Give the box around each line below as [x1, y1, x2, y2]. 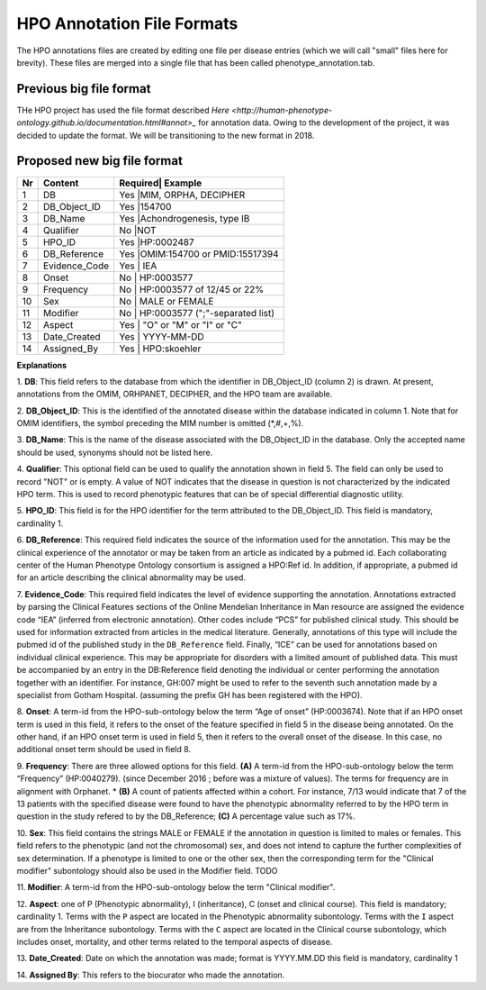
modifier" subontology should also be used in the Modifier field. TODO [16, 865, 278, 876]
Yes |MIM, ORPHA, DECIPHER [119, 188, 246, 201]
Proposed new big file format [16, 153, 184, 168]
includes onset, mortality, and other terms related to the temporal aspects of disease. [16, 936, 333, 947]
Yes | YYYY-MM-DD [119, 330, 204, 342]
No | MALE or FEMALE [119, 295, 214, 307]
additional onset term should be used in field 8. [16, 744, 192, 755]
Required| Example [119, 177, 202, 189]
